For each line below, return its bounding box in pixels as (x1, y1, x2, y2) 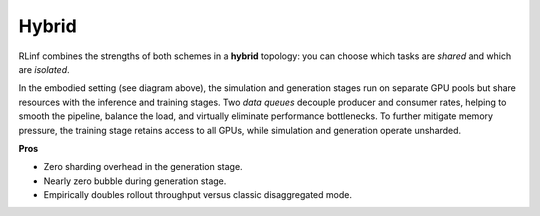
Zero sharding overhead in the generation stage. (43, 161, 244, 173)
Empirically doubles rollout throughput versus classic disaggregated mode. (43, 189, 352, 201)
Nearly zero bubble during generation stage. (43, 175, 227, 187)
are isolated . (18, 63, 70, 75)
